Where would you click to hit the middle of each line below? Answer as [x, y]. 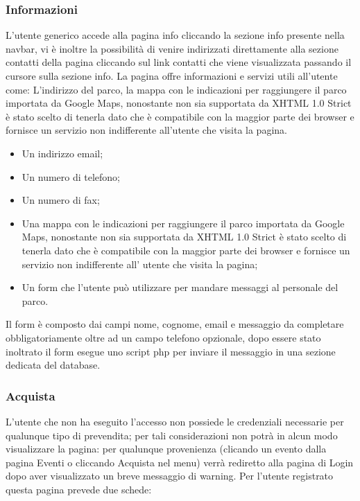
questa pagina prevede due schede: [79, 489]
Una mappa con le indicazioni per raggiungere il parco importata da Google [183, 223]
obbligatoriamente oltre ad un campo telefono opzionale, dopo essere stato [163, 337]
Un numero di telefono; [71, 176]
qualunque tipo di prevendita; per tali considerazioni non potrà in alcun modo [172, 435]
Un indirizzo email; [62, 153]
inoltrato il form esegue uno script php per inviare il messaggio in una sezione [171, 351]
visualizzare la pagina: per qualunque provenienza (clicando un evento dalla [166, 449]
